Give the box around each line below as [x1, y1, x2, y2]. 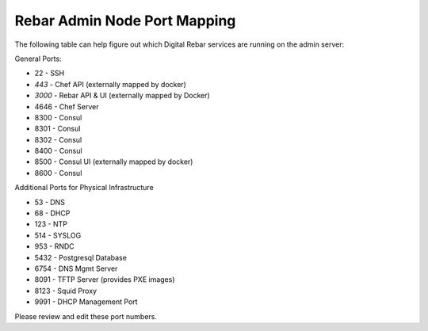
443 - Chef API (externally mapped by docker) [34, 79, 186, 89]
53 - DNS [34, 197, 65, 207]
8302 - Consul [34, 135, 82, 144]
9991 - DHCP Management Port [34, 297, 138, 306]
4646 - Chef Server [34, 101, 99, 111]
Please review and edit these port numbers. [14, 311, 158, 321]
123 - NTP [34, 219, 67, 229]
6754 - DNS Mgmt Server [34, 264, 118, 273]
